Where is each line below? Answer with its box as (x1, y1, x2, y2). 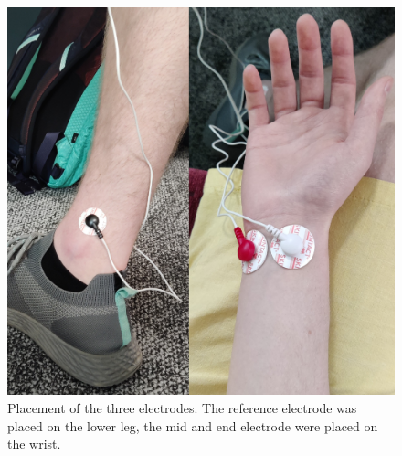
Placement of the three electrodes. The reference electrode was (7, 398, 357, 417)
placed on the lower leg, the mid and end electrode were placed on (7, 416, 378, 435)
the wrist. (7, 434, 61, 453)
